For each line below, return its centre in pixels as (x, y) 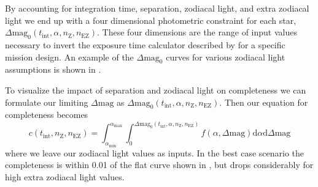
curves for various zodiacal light (226, 57)
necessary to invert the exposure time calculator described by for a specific (145, 44)
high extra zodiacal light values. (65, 177)
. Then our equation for (264, 102)
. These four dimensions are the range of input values (197, 32)
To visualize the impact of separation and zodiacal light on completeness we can (156, 90)
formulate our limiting (47, 102)
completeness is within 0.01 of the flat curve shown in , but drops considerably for (159, 165)
